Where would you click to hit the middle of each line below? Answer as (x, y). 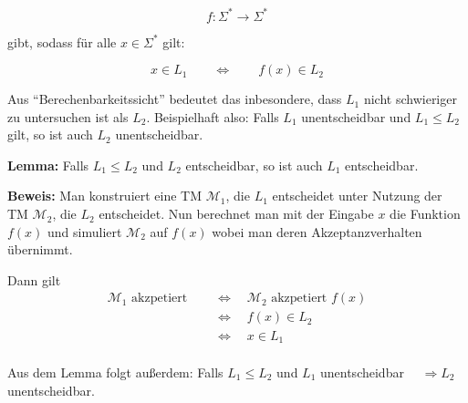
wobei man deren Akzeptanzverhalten (317, 231)
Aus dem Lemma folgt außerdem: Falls (115, 372)
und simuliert (85, 231)
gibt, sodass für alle (62, 41)
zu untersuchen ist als (68, 116)
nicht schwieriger (410, 99)
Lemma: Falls (48, 165)
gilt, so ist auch (50, 134)
